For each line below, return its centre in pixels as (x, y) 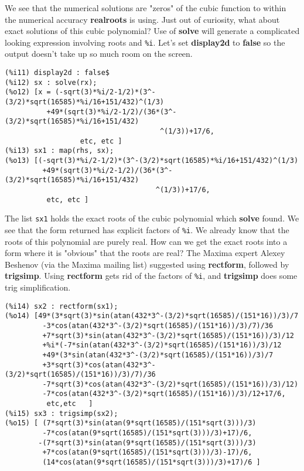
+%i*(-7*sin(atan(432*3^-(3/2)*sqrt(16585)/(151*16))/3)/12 (162, 345)
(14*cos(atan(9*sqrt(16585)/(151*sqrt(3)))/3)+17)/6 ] (151, 463)
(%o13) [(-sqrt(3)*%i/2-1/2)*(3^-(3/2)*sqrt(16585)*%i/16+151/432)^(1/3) (152, 160)
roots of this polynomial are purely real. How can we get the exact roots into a (146, 241)
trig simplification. (38, 287)
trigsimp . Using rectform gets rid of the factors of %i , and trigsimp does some (151, 276)
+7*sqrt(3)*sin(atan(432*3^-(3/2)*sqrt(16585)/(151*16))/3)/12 (168, 335)
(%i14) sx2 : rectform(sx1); (62, 306)
